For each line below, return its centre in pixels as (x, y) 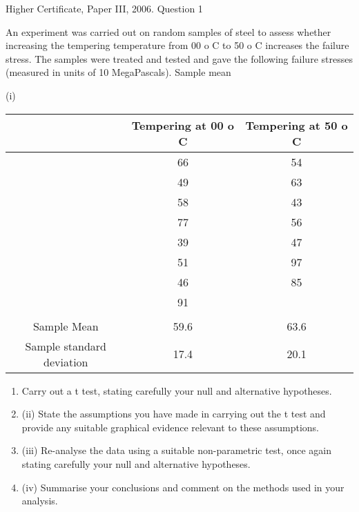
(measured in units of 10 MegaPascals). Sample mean (118, 72)
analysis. (40, 501)
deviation (66, 362)
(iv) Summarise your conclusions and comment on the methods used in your (183, 487)
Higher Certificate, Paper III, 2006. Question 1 (104, 8)
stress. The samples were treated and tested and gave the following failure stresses (179, 58)
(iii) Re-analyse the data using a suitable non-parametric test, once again (176, 450)
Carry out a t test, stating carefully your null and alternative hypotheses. (177, 390)
